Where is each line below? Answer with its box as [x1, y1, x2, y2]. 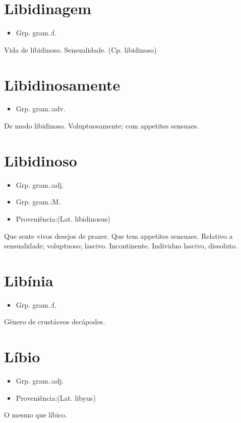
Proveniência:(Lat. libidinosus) [16, 213, 110, 224]
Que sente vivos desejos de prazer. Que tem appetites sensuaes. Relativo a [4, 230, 233, 241]
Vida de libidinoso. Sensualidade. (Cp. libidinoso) [4, 44, 157, 55]
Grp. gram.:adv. [16, 103, 66, 114]
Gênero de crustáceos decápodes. [4, 316, 105, 327]
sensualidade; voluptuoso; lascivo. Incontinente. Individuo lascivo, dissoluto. [4, 240, 237, 251]
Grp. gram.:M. [16, 196, 61, 207]
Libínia [4, 270, 53, 290]
